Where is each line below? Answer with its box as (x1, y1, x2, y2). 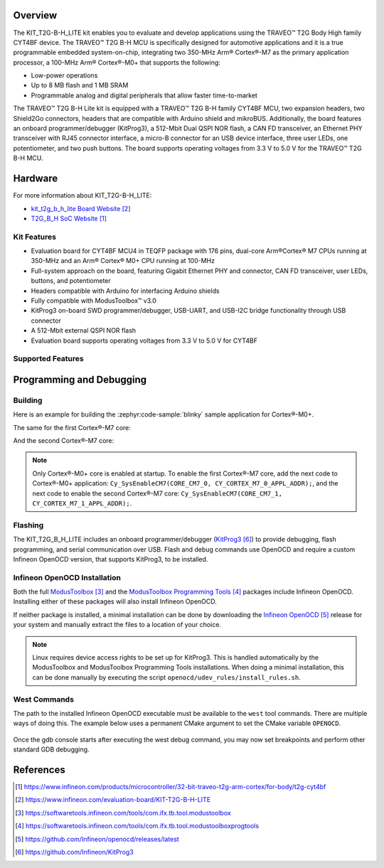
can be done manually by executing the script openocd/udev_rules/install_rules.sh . (32, 673, 302, 682)
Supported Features (13, 354, 85, 364)
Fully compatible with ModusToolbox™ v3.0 (31, 296, 156, 305)
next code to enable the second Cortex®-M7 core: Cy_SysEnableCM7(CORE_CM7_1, (32, 489, 282, 498)
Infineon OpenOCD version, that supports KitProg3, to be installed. (13, 554, 208, 563)
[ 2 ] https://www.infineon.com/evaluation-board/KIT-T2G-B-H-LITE (15, 795, 211, 804)
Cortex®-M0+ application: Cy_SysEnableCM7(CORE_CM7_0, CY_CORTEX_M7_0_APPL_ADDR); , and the (32, 479, 338, 488)
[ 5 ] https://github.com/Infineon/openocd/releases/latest (15, 835, 179, 843)
